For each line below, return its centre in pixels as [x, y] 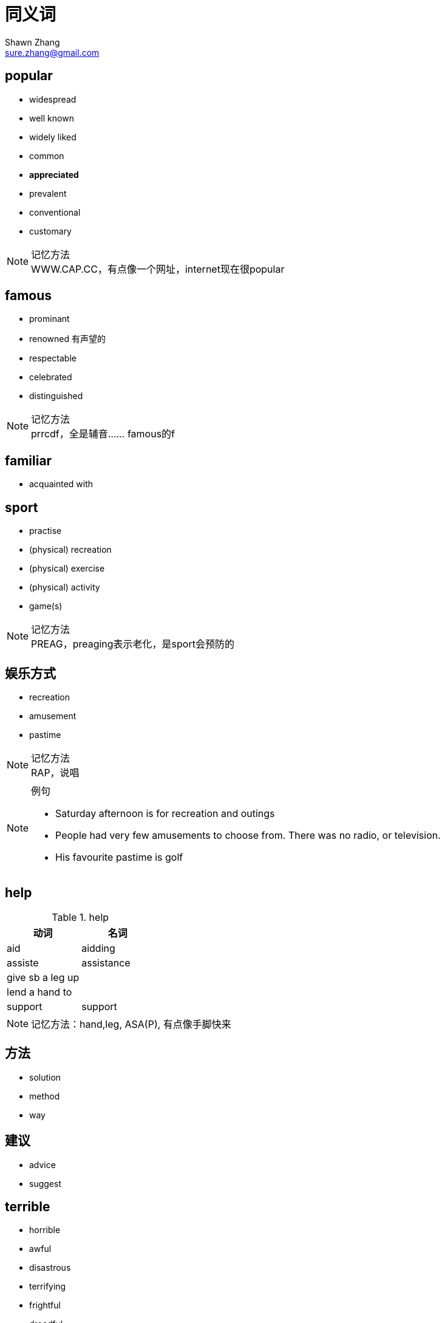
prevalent [48, 193]
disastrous [50, 1268]
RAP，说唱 [55, 772]
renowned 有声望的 [68, 339]
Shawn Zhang [32, 42]
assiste [23, 962]
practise [46, 531]
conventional [55, 212]
